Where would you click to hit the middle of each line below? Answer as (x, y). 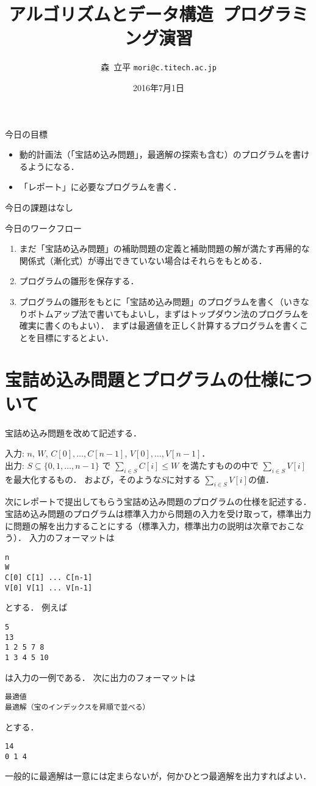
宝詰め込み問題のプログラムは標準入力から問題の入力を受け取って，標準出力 (158, 513)
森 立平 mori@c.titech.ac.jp (159, 67)
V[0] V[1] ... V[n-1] (49, 588)
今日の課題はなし (39, 207)
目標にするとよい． (75, 337)
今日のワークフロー (43, 228)
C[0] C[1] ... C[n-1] (49, 578)
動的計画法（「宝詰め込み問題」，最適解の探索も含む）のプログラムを (156, 154)
